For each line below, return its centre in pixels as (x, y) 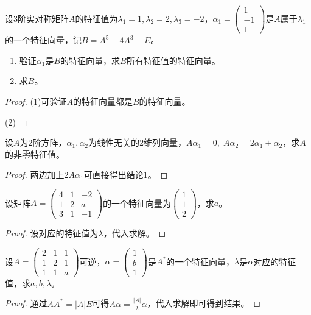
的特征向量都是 (103, 101)
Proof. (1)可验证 (36, 101)
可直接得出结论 (114, 175)
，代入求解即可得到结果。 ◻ (204, 303)
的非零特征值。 (35, 154)
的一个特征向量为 (137, 203)
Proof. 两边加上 (35, 175)
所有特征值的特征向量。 (173, 60)
